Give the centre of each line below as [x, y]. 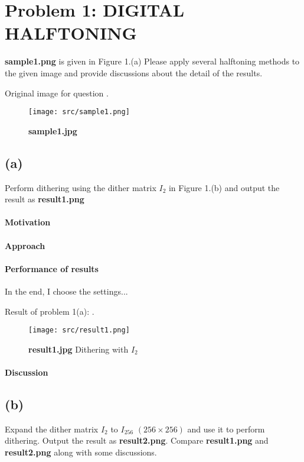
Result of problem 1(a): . [50, 311]
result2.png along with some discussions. [81, 452]
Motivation [28, 222]
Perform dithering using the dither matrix [81, 187]
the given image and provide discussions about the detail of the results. [134, 72]
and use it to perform [226, 429]
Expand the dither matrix [52, 429]
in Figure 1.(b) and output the [224, 187]
